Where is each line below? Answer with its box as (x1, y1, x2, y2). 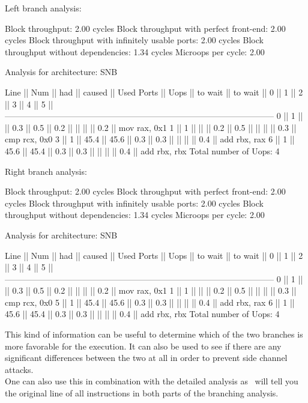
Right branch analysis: (5, 165, 87, 177)
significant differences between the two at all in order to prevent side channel (5, 351, 288, 364)
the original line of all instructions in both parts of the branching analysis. (5, 387, 279, 399)
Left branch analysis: (5, 2, 82, 14)
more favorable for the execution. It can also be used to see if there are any (5, 339, 282, 352)
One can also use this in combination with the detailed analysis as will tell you (5, 375, 298, 387)
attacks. (5, 363, 34, 375)
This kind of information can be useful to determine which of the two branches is (5, 328, 303, 341)
